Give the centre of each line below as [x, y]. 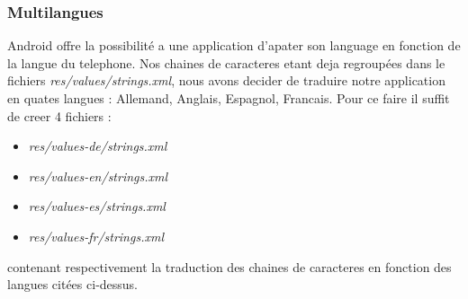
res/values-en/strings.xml [98, 176]
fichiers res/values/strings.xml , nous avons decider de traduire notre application [226, 80]
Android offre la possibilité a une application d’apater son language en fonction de [234, 45]
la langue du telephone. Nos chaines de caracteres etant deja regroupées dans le [226, 62]
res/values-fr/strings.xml [96, 236]
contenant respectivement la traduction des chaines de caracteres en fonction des [229, 266]
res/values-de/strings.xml [98, 146]
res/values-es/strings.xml [97, 206]
